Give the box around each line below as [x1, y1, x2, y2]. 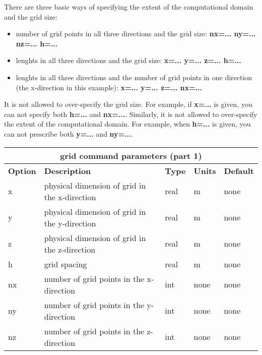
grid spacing [44, 258, 87, 270]
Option [8, 164, 36, 176]
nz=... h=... [16, 38, 58, 48]
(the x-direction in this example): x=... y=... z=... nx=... [16, 82, 202, 92]
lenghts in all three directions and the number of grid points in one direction [16, 72, 252, 82]
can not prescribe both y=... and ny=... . [4, 128, 134, 139]
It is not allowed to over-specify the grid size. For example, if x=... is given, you [4, 99, 252, 109]
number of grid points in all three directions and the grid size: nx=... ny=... [16, 28, 256, 39]
